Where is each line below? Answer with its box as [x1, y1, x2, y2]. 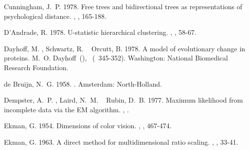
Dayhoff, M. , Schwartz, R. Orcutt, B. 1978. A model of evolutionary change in [4, 43, 246, 53]
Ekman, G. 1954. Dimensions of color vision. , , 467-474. [4, 120, 172, 131]
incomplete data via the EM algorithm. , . [4, 104, 129, 114]
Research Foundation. [4, 62, 69, 72]
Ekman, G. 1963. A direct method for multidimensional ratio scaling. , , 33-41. [4, 136, 238, 147]
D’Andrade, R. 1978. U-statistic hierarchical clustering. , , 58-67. [4, 27, 196, 37]
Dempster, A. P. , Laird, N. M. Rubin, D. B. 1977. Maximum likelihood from [4, 95, 243, 105]
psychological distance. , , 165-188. [4, 11, 107, 21]
